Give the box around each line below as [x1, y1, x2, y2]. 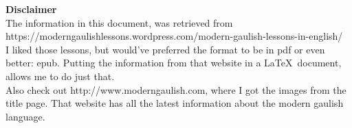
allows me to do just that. [5, 68, 115, 83]
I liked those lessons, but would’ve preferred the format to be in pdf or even [5, 42, 325, 56]
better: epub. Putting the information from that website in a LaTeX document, [5, 55, 342, 70]
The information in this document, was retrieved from [5, 15, 233, 29]
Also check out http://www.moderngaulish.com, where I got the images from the [5, 82, 346, 97]
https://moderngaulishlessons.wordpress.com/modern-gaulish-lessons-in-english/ [5, 29, 343, 43]
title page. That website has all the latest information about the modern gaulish [5, 96, 344, 110]
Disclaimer [5, 2, 57, 16]
